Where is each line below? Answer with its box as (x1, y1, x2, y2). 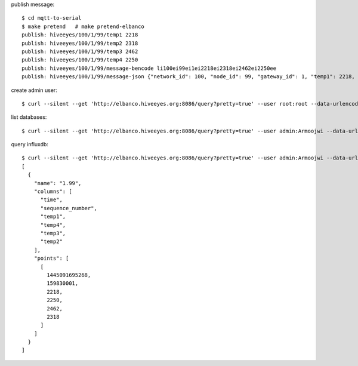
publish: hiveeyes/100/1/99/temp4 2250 (21, 57, 138, 63)
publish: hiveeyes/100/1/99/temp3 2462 (21, 48, 138, 55)
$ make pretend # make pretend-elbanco (21, 23, 144, 30)
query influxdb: (11, 141, 49, 148)
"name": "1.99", (33, 180, 82, 186)
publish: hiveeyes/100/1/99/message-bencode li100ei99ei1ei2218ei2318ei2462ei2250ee (21, 64, 277, 72)
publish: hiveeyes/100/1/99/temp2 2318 (21, 39, 138, 47)
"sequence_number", (40, 205, 98, 211)
